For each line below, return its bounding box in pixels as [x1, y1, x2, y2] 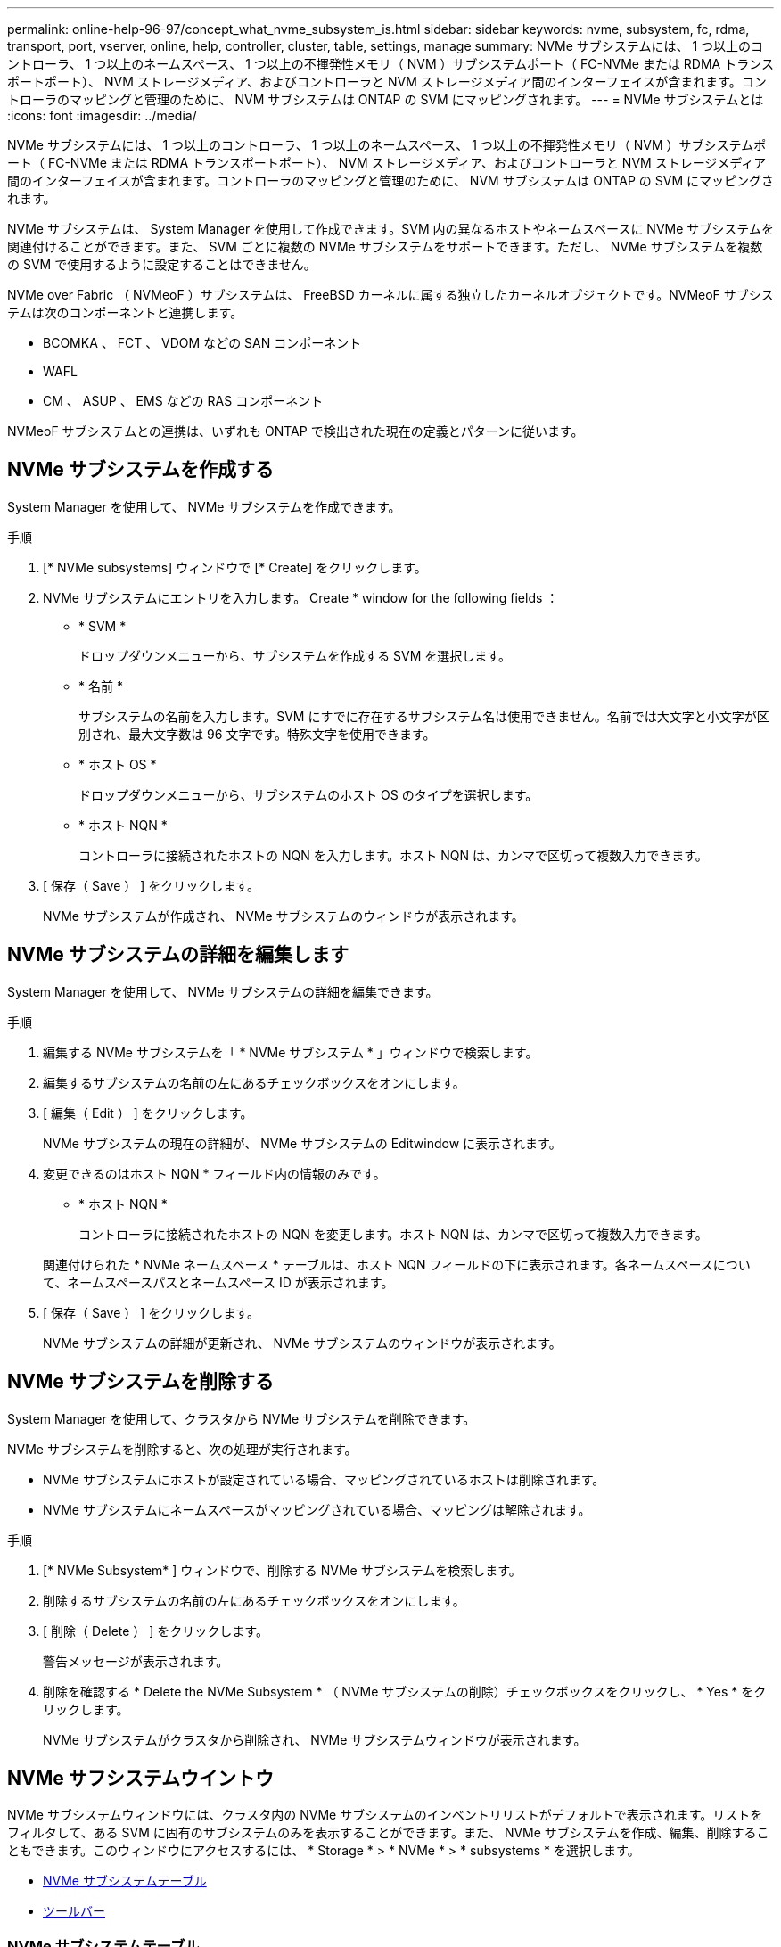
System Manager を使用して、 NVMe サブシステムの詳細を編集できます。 [7, 983, 439, 999]
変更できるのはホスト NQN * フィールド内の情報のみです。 [43, 1165, 386, 1181]
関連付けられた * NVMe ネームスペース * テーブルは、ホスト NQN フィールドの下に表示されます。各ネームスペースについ [43, 1256, 751, 1272]
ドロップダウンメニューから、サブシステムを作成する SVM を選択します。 [78, 647, 511, 663]
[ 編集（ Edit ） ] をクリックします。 [43, 1105, 253, 1121]
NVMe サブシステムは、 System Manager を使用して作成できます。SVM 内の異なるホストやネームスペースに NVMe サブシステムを [7, 221, 774, 236]
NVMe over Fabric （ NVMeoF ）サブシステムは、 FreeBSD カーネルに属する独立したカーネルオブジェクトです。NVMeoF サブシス [7, 287, 774, 302]
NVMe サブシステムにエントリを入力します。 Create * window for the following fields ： [43, 589, 559, 605]
